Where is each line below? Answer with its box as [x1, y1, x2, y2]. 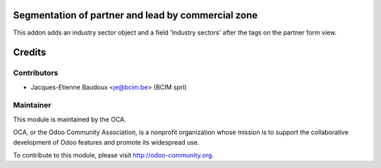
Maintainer [13, 100, 52, 110]
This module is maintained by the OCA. [13, 115, 126, 124]
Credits [13, 47, 47, 59]
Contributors [13, 68, 59, 78]
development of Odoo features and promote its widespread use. [13, 138, 200, 146]
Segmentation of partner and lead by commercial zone [13, 9, 258, 21]
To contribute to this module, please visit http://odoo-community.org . [13, 150, 214, 159]
